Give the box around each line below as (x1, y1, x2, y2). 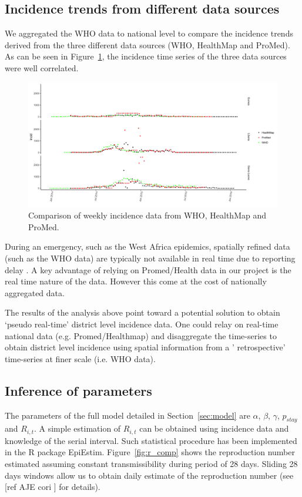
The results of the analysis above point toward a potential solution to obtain (5, 306, 280, 319)
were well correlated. (5, 61, 79, 74)
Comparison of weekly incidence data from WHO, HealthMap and (28, 209, 267, 221)
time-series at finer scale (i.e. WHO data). (5, 352, 156, 365)
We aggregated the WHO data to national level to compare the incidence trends (5, 27, 293, 39)
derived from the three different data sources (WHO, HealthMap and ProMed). (5, 38, 290, 51)
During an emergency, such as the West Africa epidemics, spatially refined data (5, 240, 290, 253)
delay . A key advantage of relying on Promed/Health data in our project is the (5, 263, 291, 276)
